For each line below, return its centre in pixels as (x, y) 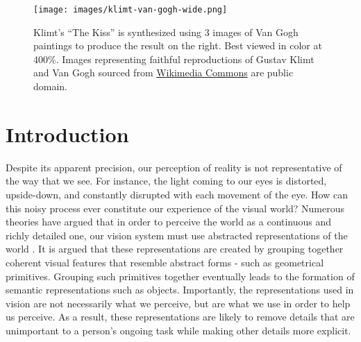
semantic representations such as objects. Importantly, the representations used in (180, 290)
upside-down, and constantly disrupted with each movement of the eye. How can (177, 194)
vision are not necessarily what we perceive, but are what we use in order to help (178, 303)
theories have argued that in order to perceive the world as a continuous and (169, 222)
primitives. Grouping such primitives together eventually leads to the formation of (180, 276)
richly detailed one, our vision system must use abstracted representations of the (177, 235)
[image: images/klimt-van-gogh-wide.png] (131, 10)
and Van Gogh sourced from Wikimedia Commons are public (163, 72)
